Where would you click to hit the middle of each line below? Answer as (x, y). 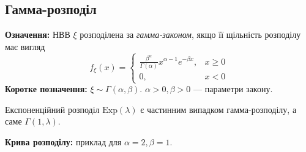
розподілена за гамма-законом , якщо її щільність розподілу (190, 34)
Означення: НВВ (38, 34)
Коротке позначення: (46, 89)
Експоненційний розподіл (52, 109)
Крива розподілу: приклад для (63, 141)
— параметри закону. (233, 89)
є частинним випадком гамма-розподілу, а (218, 109)
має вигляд (25, 46)
